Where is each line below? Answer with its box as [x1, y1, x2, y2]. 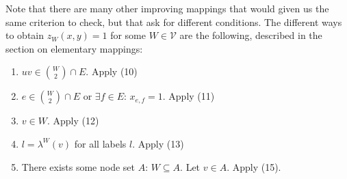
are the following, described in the [179, 28, 322, 42]
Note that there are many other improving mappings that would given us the [5, 1, 329, 15]
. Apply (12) [47, 113, 99, 128]
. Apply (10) [86, 64, 138, 79]
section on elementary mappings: [5, 41, 143, 55]
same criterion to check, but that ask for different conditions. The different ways [5, 14, 342, 29]
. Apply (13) [132, 136, 184, 150]
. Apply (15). [227, 159, 281, 174]
